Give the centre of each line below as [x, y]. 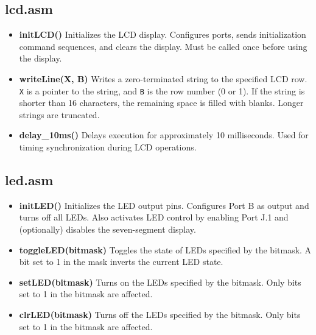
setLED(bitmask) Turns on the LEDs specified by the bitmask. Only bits [160, 282]
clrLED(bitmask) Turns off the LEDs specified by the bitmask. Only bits [160, 314]
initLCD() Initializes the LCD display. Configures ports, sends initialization [163, 34]
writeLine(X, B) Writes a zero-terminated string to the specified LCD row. [163, 78]
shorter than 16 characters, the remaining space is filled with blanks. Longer [161, 103]
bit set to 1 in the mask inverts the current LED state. [121, 262]
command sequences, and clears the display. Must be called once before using [163, 46]
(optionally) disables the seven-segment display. [107, 229]
